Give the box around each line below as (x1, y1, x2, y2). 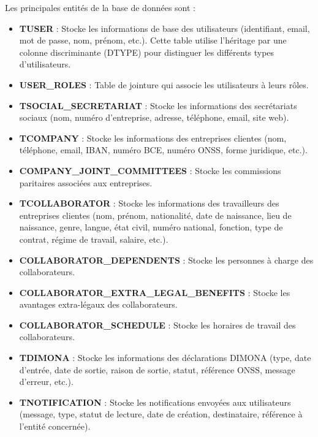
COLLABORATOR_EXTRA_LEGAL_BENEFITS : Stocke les (19, 286, 290, 298)
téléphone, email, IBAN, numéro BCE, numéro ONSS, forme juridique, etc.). (19, 143, 308, 156)
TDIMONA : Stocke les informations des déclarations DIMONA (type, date (19, 351, 311, 364)
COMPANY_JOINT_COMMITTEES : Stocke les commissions (19, 164, 281, 177)
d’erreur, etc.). (19, 375, 74, 388)
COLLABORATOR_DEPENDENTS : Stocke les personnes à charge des (19, 253, 314, 266)
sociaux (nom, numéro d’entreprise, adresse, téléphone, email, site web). (19, 111, 289, 124)
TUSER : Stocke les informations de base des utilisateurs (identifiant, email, (19, 21, 310, 34)
